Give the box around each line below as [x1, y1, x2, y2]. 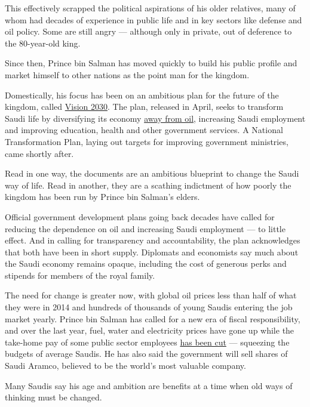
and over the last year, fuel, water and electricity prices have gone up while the [5, 324, 294, 337]
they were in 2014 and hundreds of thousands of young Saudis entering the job [5, 301, 293, 313]
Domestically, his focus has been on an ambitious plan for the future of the [5, 88, 279, 101]
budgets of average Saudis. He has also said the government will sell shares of [5, 347, 288, 360]
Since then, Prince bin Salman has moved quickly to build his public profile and [5, 57, 297, 69]
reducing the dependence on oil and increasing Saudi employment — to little [5, 222, 286, 235]
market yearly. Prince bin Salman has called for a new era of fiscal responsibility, [5, 312, 300, 325]
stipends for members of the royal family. [5, 269, 155, 281]
